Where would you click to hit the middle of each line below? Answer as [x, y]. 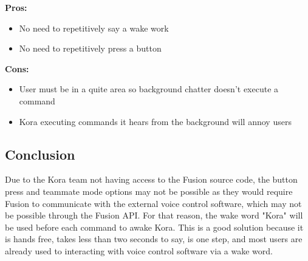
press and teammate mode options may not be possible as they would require [149, 191]
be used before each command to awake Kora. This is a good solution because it [154, 227]
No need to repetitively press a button [90, 48]
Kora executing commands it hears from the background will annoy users [155, 121]
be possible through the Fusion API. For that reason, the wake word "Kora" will [154, 215]
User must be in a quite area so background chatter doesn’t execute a [149, 89]
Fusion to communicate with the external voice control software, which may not [153, 203]
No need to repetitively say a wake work [94, 28]
